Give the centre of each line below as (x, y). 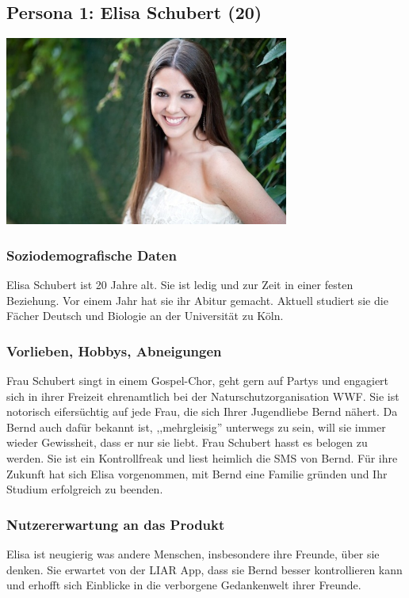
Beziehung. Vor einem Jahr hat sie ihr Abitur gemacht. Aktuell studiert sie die (197, 300)
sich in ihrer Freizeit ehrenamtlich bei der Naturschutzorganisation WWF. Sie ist (203, 396)
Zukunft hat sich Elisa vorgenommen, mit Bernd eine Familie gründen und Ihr (197, 473)
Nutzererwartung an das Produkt (116, 524)
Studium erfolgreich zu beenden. (85, 489)
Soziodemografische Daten (92, 255)
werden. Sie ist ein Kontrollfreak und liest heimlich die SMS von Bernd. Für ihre (202, 457)
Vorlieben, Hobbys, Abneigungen (114, 350)
